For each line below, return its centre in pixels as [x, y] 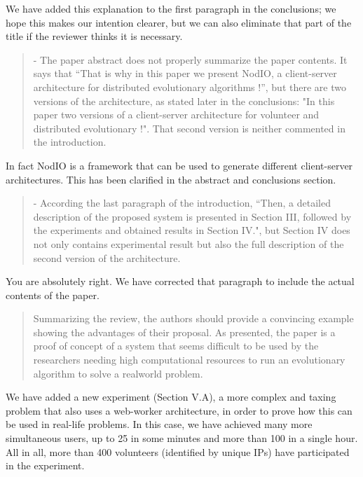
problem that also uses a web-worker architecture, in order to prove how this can [179, 410]
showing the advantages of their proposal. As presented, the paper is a [184, 332]
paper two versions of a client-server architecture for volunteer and [176, 115]
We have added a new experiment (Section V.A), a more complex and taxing [171, 397]
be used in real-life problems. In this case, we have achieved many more [159, 424]
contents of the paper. [53, 295]
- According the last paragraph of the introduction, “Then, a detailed [182, 203]
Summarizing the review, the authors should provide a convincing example [193, 318]
